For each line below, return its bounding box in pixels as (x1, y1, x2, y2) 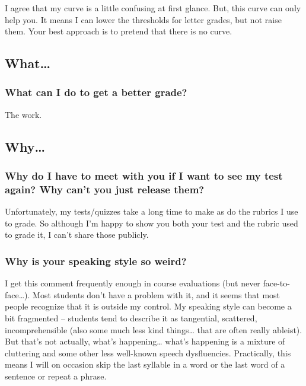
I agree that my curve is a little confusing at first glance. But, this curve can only (5, 2, 301, 14)
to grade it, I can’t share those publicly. (5, 228, 149, 241)
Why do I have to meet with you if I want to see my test (5, 168, 283, 183)
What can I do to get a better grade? (5, 85, 187, 100)
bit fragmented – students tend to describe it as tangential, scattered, (5, 312, 257, 324)
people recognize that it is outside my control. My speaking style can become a (5, 300, 292, 312)
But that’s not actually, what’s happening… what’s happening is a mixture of (5, 335, 285, 347)
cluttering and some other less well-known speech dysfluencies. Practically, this (5, 346, 291, 359)
